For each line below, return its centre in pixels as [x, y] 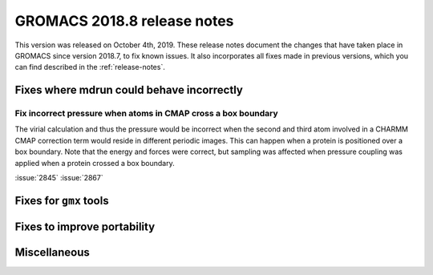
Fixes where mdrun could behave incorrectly [129, 90]
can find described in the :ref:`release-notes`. [90, 67]
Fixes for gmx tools [62, 200]
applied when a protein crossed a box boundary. [95, 163]
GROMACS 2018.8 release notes [124, 21]
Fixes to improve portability [85, 226]
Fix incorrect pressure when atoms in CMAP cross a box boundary [146, 114]
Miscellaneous [52, 252]
